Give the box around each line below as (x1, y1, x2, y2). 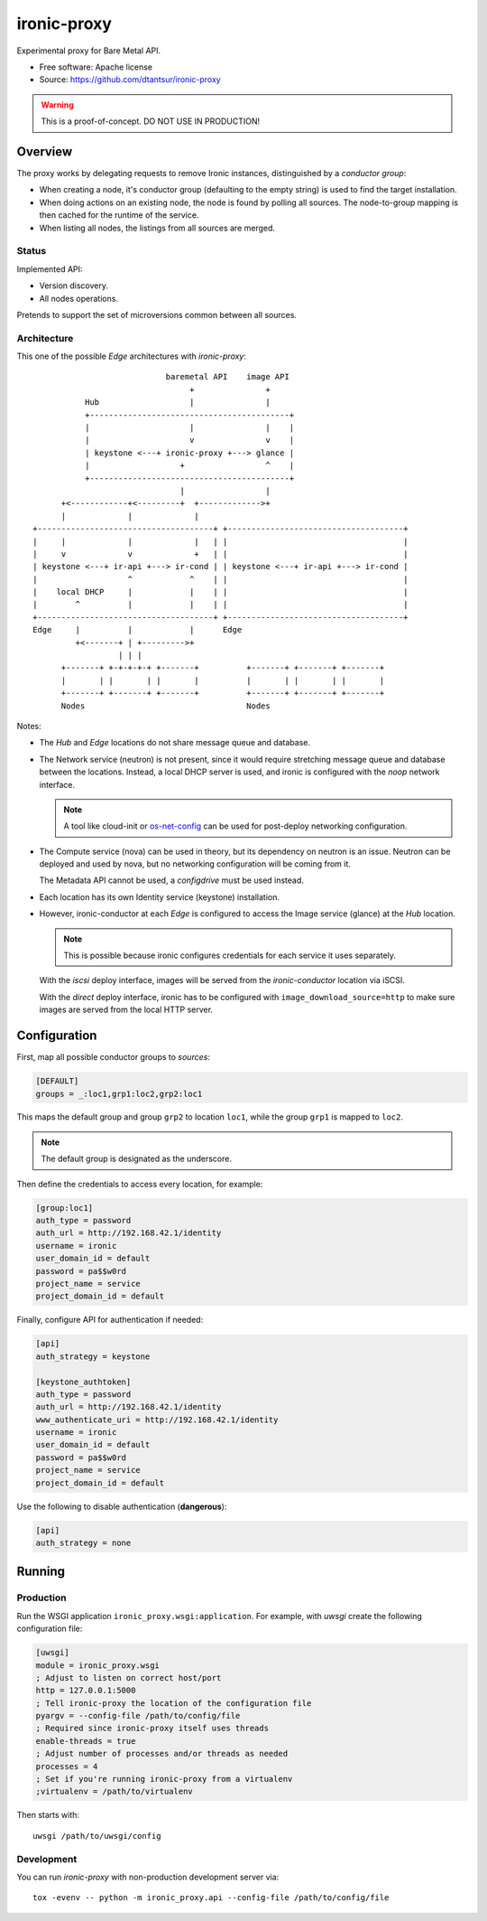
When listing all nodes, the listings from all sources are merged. (39, 222, 275, 233)
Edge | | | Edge (32, 624, 243, 635)
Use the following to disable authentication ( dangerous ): (16, 1501, 227, 1512)
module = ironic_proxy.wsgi (35, 1660, 160, 1671)
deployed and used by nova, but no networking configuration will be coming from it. (39, 858, 352, 869)
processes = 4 (35, 1761, 98, 1771)
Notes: (16, 720, 41, 731)
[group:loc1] (35, 1203, 94, 1213)
